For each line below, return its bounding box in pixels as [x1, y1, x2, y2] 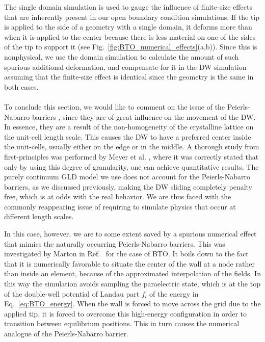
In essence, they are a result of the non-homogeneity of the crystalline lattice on [4, 121, 254, 132]
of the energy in [149, 288, 199, 299]
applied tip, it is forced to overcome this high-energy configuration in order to [4, 308, 247, 319]
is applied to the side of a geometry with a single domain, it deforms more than [4, 21, 252, 32]
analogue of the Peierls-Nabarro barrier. [4, 328, 128, 338]
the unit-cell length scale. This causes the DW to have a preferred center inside [4, 131, 251, 142]
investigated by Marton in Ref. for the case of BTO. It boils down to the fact [4, 248, 249, 259]
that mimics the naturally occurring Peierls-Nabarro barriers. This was [4, 238, 225, 249]
